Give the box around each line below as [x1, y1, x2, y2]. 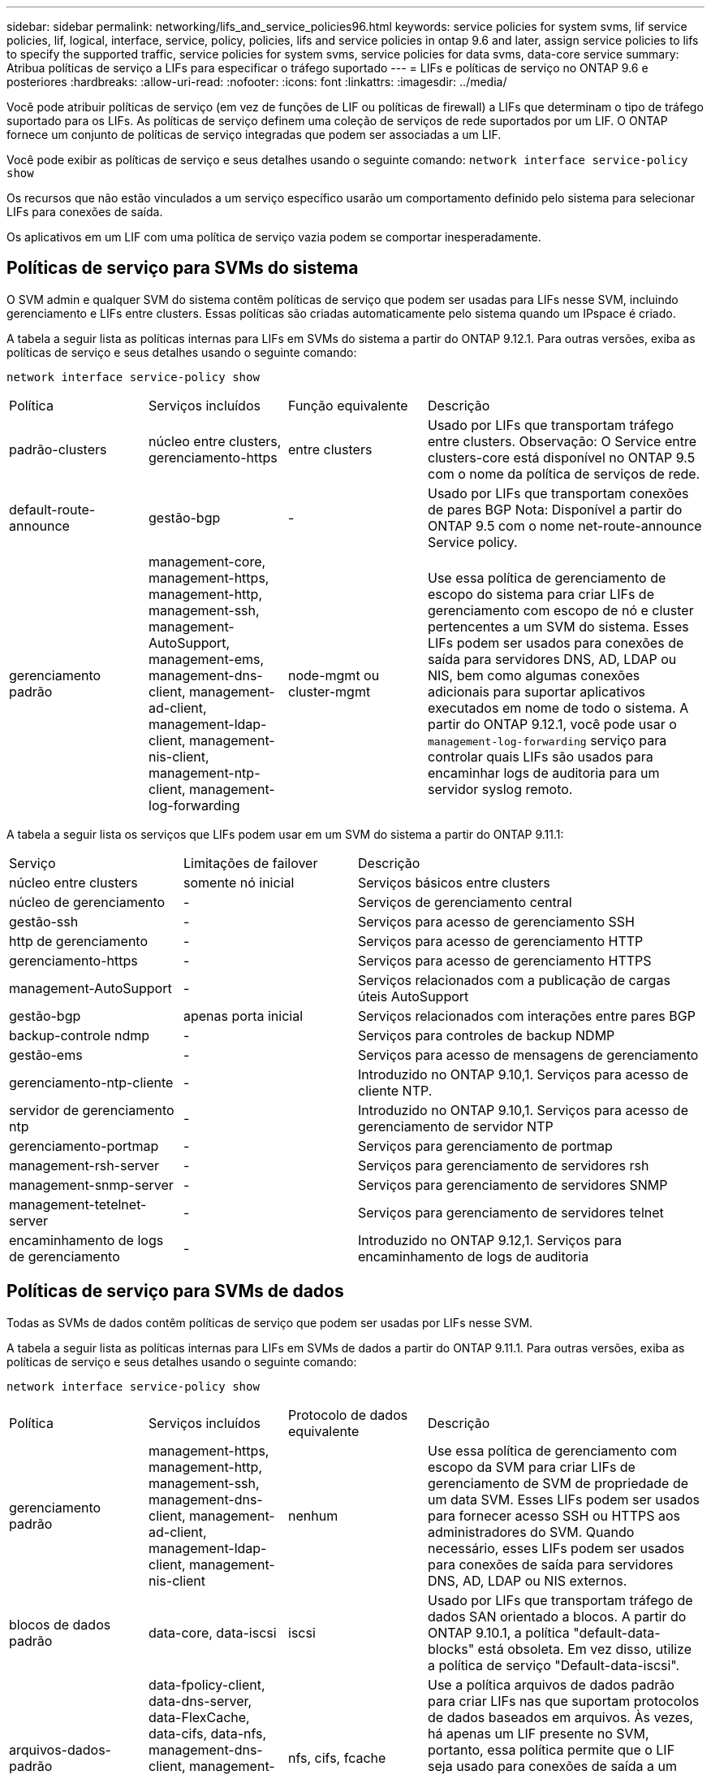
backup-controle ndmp [9, 1026, 150, 1044]
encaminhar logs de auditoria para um [428, 764, 660, 781]
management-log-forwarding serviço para [428, 731, 667, 749]
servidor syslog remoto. [428, 780, 573, 797]
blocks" [428, 1640, 475, 1657]
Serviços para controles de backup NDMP [358, 1026, 615, 1044]
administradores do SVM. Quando [428, 1523, 635, 1540]
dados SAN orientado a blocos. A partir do [428, 1608, 687, 1625]
